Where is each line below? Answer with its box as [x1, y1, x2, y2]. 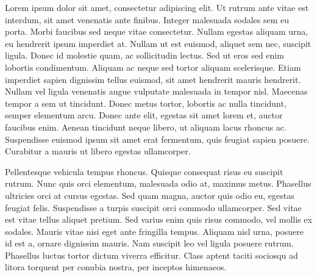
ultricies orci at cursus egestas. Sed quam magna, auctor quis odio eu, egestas [5, 189, 294, 201]
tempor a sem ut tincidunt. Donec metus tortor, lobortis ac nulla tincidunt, [5, 96, 287, 109]
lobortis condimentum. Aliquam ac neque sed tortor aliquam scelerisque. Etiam [5, 60, 301, 73]
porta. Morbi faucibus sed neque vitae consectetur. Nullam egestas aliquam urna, [5, 25, 308, 38]
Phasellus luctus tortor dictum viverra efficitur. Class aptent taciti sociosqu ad [5, 248, 298, 261]
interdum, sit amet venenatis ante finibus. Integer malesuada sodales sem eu [5, 13, 290, 26]
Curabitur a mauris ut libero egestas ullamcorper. [5, 145, 191, 157]
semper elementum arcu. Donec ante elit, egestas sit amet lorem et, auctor [5, 109, 283, 121]
